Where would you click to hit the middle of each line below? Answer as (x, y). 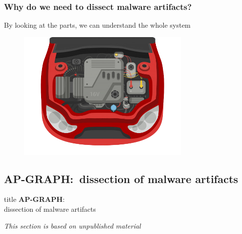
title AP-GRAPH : (34, 199)
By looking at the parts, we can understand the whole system (97, 25)
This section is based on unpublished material (73, 225)
